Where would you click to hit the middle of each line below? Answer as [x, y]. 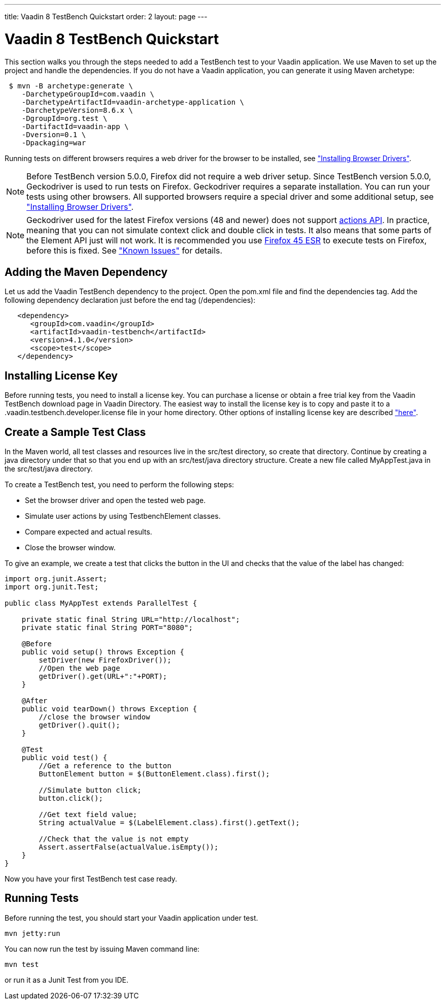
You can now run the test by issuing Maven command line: [102, 949]
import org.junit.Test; [52, 587]
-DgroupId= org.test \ [64, 118]
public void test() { [64, 758]
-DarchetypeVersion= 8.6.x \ [77, 110]
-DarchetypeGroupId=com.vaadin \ [88, 94]
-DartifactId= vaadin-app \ [75, 126]
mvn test [22, 964]
